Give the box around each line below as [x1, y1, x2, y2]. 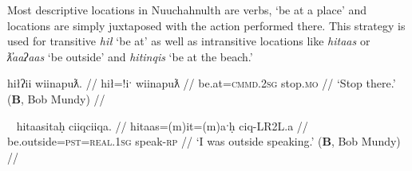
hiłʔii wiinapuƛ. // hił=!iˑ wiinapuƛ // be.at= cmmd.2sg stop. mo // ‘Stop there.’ [7, 75, 396, 91]
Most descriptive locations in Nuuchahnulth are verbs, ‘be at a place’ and [7, 2, 367, 17]
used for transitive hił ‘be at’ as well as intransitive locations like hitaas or [7, 33, 370, 49]
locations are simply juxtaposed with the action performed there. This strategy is [7, 17, 406, 33]
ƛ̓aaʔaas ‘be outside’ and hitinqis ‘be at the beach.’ [7, 48, 253, 64]
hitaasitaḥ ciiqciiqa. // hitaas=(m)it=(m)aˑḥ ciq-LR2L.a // [16, 117, 308, 134]
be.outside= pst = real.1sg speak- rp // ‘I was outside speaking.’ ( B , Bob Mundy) [7, 133, 401, 150]
